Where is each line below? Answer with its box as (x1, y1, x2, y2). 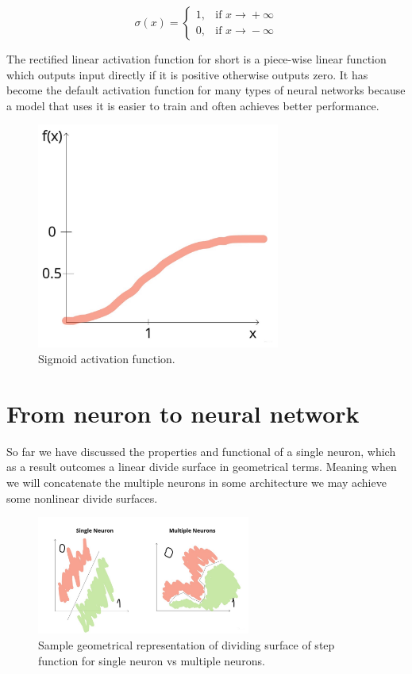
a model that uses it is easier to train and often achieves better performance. (6, 97, 379, 113)
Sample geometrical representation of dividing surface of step (38, 637, 335, 653)
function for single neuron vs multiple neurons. (38, 652, 265, 668)
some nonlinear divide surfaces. (6, 489, 158, 506)
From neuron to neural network (6, 396, 360, 429)
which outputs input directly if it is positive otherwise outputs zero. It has (6, 66, 368, 82)
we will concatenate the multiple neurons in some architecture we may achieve (6, 473, 387, 490)
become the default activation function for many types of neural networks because (6, 82, 406, 98)
